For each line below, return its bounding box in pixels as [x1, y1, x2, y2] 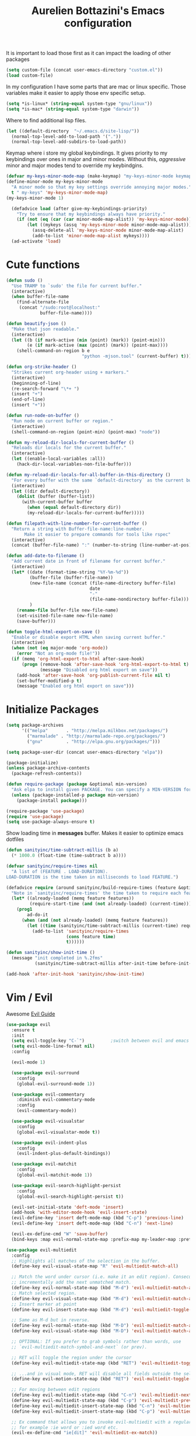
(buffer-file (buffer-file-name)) [29, 575, 114, 580]
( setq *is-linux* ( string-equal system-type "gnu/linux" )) [6, 101, 153, 107]
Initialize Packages [6, 703, 99, 716]
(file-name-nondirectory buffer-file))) [89, 596, 190, 603]
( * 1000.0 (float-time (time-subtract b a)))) [11, 853, 127, 859]
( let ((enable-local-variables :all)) [11, 456, 106, 462]
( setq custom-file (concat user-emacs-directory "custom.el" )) [6, 67, 163, 73]
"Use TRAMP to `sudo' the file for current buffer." [11, 283, 142, 289]
